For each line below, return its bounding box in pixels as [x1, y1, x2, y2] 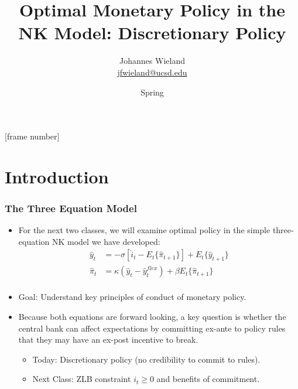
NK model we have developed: [52, 235, 160, 247]
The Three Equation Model [5, 200, 137, 215]
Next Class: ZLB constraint [32, 373, 131, 385]
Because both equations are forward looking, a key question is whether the [18, 310, 286, 322]
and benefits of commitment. [156, 373, 260, 385]
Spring [141, 86, 164, 98]
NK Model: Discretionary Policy [18, 21, 286, 45]
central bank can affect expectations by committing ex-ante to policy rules [18, 322, 286, 334]
